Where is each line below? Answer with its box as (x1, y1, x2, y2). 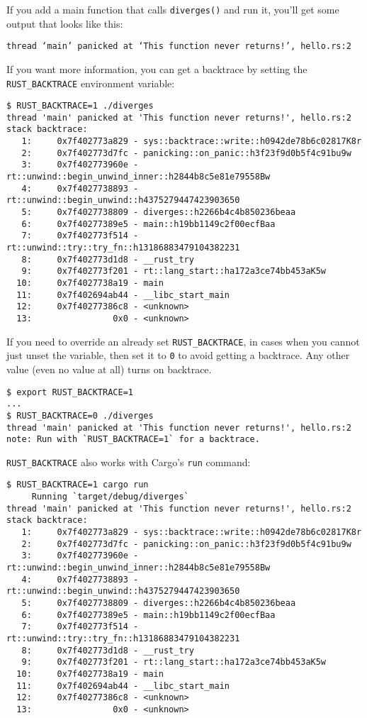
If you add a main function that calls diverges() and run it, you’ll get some (6, 2, 339, 16)
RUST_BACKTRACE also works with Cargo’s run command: (6, 454, 251, 469)
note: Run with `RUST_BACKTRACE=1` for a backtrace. (6, 434, 260, 445)
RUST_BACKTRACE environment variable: (6, 75, 175, 90)
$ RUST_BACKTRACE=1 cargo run (6, 480, 149, 490)
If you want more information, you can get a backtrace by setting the (6, 61, 307, 76)
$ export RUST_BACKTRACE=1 (6, 387, 133, 397)
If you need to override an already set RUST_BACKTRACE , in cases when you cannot (6, 333, 360, 348)
